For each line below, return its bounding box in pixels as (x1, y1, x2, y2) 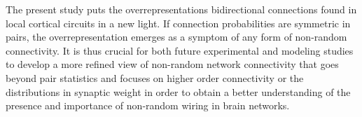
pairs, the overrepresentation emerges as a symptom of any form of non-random (6, 29, 347, 44)
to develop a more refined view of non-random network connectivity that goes (6, 57, 339, 71)
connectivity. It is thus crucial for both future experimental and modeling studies (6, 43, 354, 57)
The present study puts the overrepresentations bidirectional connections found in (6, 2, 357, 16)
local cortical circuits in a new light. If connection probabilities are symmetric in (6, 15, 351, 30)
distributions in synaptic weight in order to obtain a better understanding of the (6, 84, 351, 99)
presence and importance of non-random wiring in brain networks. (6, 98, 290, 113)
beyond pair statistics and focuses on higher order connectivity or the (6, 70, 304, 85)
